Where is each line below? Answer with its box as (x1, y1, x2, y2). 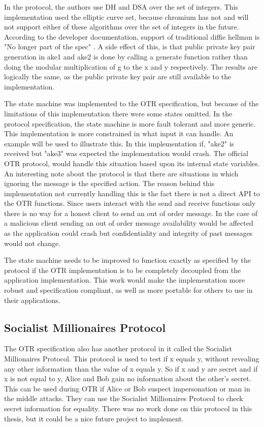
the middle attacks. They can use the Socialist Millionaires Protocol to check (4, 393, 243, 404)
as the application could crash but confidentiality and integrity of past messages (4, 228, 253, 238)
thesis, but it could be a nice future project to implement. (4, 413, 184, 423)
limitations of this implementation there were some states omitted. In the (4, 108, 233, 118)
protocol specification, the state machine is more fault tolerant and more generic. (4, 118, 256, 129)
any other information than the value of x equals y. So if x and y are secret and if (4, 363, 258, 374)
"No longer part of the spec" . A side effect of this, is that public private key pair (4, 41, 255, 52)
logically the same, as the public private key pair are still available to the (4, 71, 232, 82)
